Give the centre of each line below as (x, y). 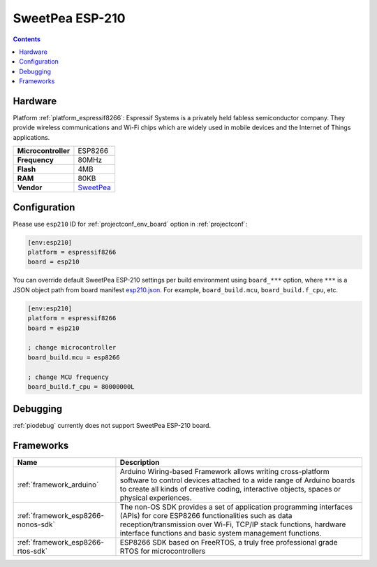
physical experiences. (156, 498)
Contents (27, 39)
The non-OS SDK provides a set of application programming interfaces (236, 507)
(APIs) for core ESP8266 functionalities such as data (206, 516)
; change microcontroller (72, 347)
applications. (31, 137)
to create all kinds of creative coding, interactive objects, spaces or (230, 489)
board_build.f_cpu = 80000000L (81, 387)
